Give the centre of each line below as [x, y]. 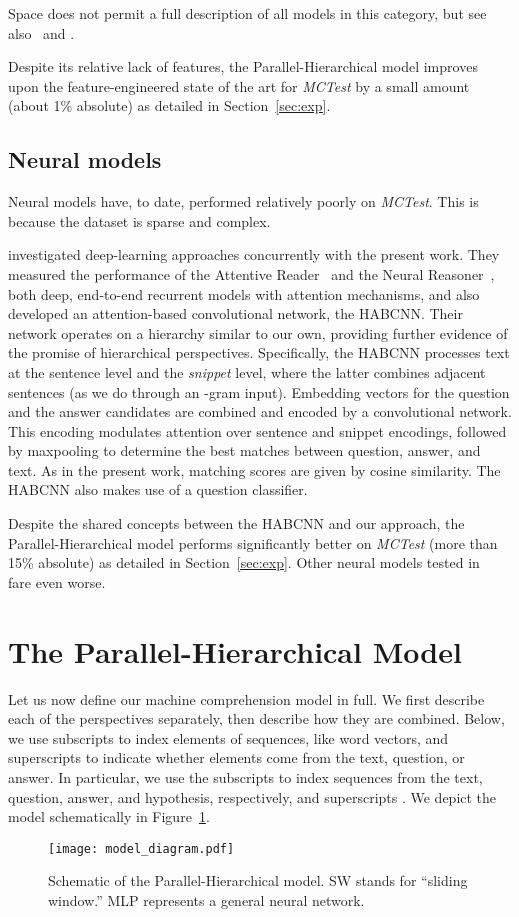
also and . [41, 32]
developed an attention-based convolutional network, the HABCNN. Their [235, 313]
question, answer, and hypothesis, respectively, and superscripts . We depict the [252, 796]
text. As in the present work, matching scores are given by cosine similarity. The [254, 469]
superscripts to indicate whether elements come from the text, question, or [236, 757]
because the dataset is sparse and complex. [139, 220]
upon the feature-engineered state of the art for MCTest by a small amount [239, 85]
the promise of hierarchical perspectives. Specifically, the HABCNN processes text [259, 352]
